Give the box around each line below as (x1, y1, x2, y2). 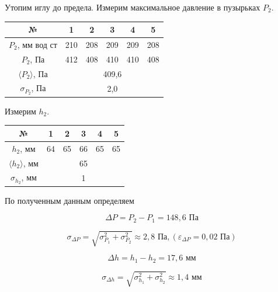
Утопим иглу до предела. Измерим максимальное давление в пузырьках (5, 1, 260, 13)
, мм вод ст (17, 38, 57, 50)
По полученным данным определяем (5, 194, 134, 206)
